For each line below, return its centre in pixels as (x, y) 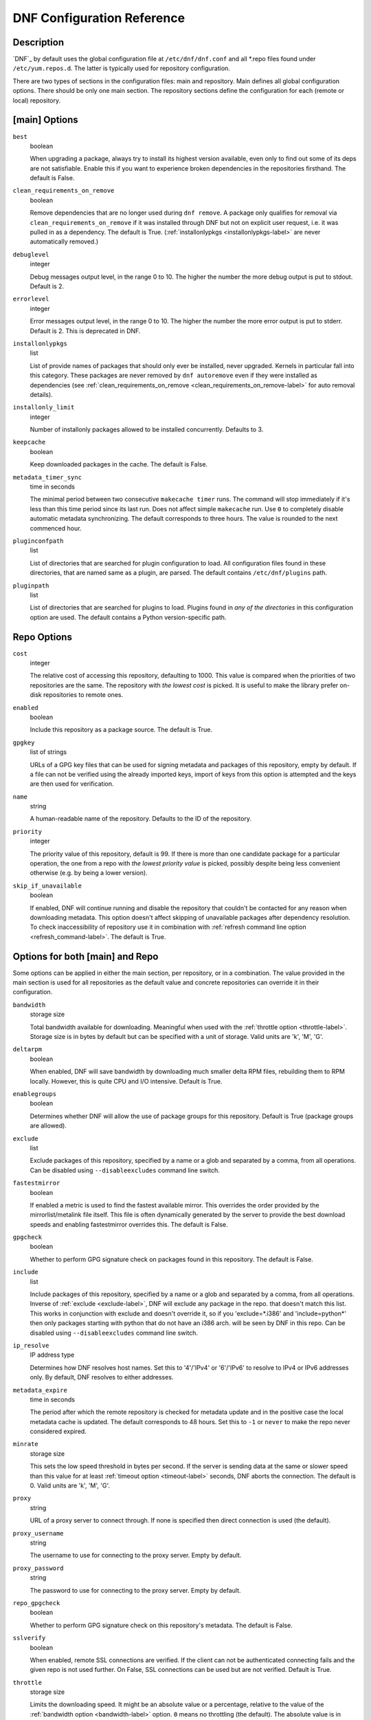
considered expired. (58, 1432)
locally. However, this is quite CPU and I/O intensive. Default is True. (126, 1081)
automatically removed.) (64, 241)
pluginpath (31, 585)
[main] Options (45, 120)
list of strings (48, 752)
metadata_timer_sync (47, 477)
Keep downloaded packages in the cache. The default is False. (119, 464)
